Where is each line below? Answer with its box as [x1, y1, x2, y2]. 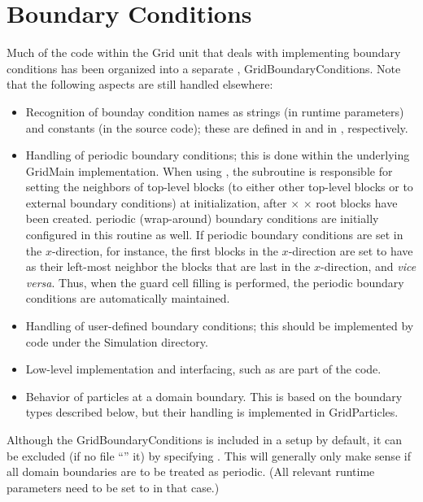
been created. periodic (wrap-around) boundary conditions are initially [25, 210, 379, 227]
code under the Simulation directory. [25, 333, 208, 350]
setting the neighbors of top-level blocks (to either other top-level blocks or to [25, 178, 413, 195]
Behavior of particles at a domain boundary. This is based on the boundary [25, 387, 403, 404]
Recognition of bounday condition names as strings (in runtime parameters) [25, 103, 404, 120]
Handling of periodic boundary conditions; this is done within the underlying [25, 146, 410, 164]
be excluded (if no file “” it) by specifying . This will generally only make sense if [7, 447, 411, 464]
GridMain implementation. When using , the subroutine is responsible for [25, 162, 393, 179]
